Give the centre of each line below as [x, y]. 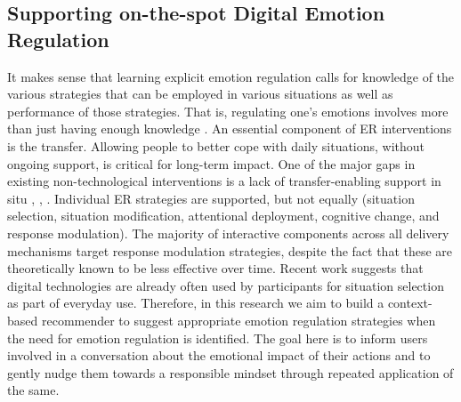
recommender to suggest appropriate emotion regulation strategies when [239, 320]
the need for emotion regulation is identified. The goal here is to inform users [218, 338]
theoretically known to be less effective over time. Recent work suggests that [215, 268]
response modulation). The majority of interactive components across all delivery [228, 233]
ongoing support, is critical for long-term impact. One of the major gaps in [211, 163]
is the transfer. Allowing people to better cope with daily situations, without [216, 145]
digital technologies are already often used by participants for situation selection [226, 285]
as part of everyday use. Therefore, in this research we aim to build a [196, 303]
